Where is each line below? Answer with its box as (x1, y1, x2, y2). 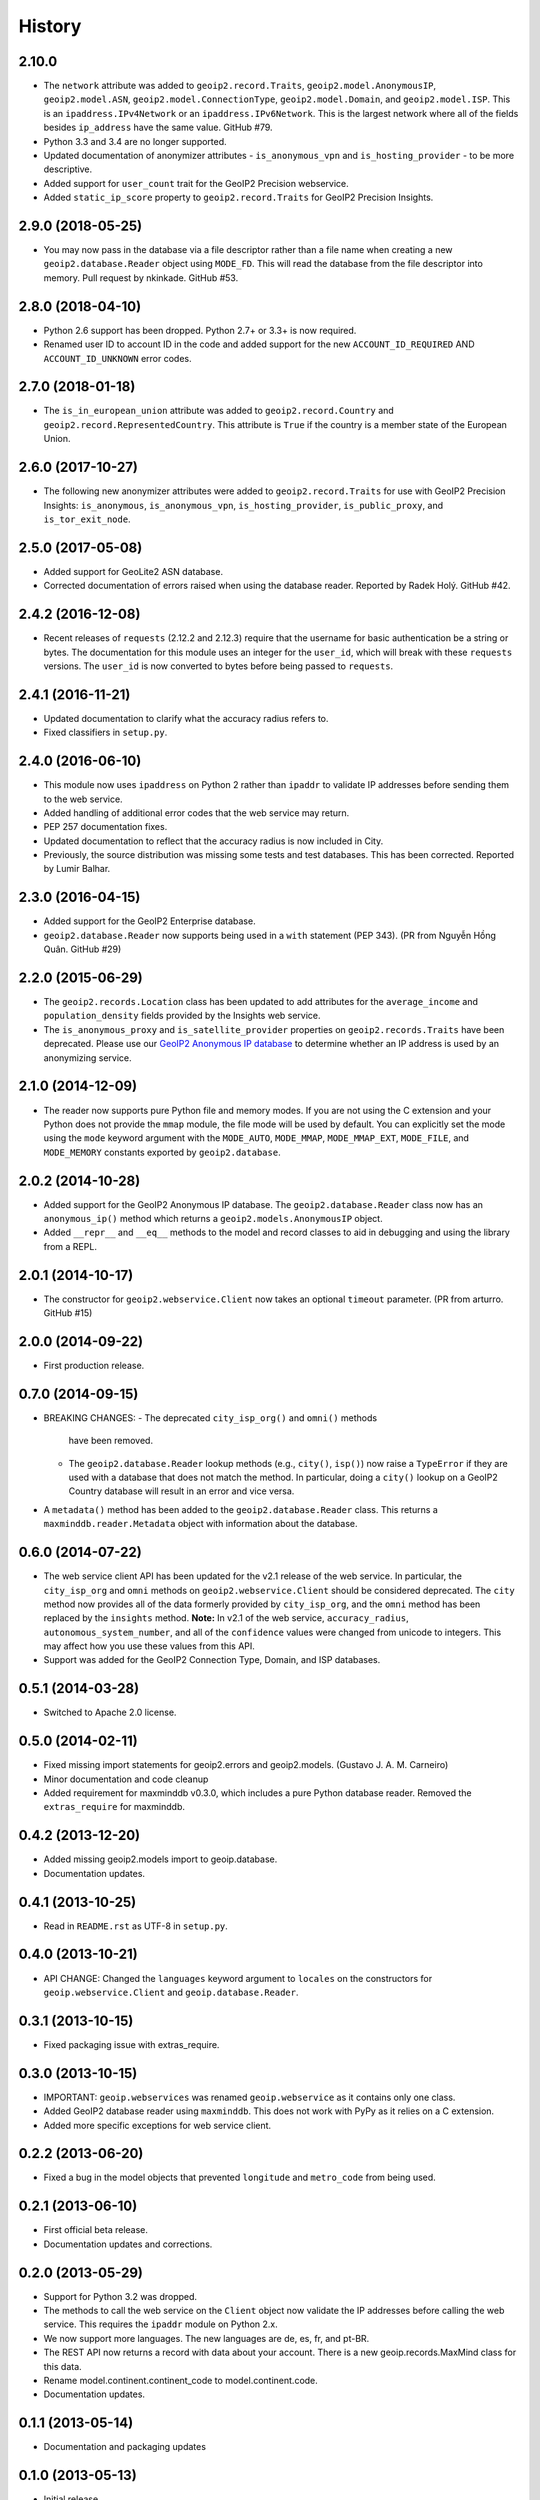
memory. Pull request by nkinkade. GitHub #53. (43, 271, 239, 284)
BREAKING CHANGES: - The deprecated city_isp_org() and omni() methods (43, 1411, 378, 1424)
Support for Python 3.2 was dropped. (43, 2290, 198, 2302)
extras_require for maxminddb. (43, 1801, 185, 1813)
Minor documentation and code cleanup (43, 1773, 209, 1785)
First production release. (43, 1359, 145, 1371)
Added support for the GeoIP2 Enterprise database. (43, 915, 256, 927)
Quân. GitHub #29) (43, 943, 122, 955)
